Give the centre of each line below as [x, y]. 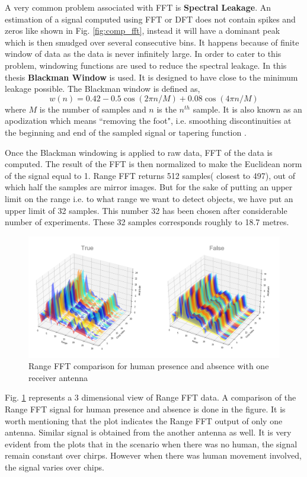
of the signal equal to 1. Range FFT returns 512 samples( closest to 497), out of [150, 175]
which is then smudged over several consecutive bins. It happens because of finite [152, 42]
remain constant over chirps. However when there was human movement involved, [153, 455]
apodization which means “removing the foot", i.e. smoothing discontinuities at [148, 121]
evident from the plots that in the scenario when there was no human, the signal [151, 444]
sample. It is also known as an [247, 109]
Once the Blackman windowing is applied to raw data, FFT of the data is [139, 152]
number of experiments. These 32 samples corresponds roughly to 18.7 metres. [147, 222]
